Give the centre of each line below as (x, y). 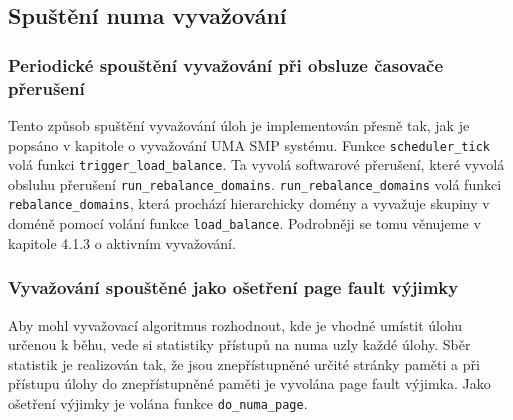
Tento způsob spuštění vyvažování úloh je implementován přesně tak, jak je (239, 124)
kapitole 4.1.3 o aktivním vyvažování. (122, 242)
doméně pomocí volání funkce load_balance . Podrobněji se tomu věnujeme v (244, 223)
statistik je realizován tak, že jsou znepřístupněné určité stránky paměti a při (244, 363)
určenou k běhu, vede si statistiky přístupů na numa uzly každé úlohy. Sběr (239, 344)
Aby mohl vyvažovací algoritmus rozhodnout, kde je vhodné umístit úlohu (235, 324)
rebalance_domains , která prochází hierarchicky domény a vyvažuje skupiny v (249, 203)
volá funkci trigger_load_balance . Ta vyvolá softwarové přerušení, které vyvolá (256, 164)
